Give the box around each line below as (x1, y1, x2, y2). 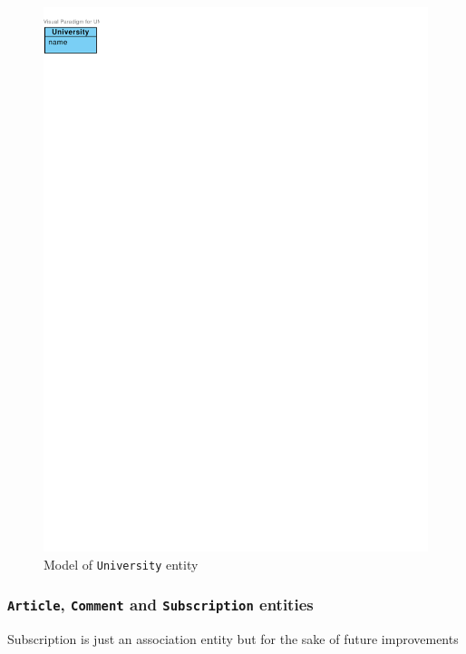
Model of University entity (44, 554, 199, 573)
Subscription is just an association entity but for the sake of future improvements (7, 629, 459, 648)
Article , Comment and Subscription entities (7, 593, 314, 616)
